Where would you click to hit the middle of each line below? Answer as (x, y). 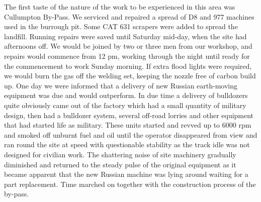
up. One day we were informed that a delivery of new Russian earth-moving (121, 85)
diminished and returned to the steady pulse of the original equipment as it (120, 164)
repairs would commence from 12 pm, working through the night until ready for (127, 56)
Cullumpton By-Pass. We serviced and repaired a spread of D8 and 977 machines (129, 16)
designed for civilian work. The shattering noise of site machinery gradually (120, 154)
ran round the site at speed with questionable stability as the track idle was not (127, 144)
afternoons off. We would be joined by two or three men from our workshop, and (128, 46)
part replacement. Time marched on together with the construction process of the (130, 184)
